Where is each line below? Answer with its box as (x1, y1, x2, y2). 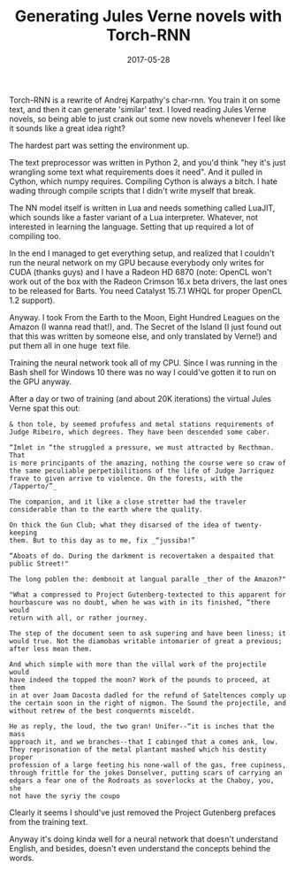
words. (9, 852, 34, 863)
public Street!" (9, 559, 69, 568)
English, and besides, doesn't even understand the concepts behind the (9, 843, 271, 853)
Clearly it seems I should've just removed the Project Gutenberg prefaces (9, 807, 277, 818)
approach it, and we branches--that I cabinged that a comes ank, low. (9, 737, 278, 746)
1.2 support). (9, 295, 56, 305)
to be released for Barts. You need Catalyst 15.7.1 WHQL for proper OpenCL (9, 285, 283, 296)
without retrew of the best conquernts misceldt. (9, 706, 196, 715)
